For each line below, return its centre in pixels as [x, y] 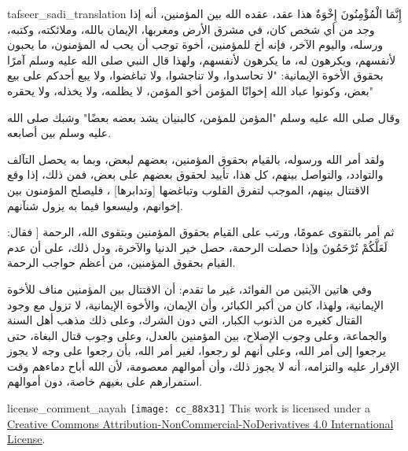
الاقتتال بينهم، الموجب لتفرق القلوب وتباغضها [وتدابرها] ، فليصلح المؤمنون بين [188, 189]
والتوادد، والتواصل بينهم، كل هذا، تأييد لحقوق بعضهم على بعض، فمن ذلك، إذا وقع [195, 174]
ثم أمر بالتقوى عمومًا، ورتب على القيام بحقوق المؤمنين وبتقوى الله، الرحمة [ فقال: [201, 232]
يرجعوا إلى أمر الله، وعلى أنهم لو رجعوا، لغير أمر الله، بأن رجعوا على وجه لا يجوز [197, 351]
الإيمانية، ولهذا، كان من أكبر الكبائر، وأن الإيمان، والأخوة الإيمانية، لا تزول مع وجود [195, 304]
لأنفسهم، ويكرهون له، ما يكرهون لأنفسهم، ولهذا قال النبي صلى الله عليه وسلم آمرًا [202, 59]
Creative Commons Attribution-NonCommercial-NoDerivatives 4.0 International [200, 423]
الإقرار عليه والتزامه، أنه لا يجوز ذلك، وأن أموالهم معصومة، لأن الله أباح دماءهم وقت [203, 366]
